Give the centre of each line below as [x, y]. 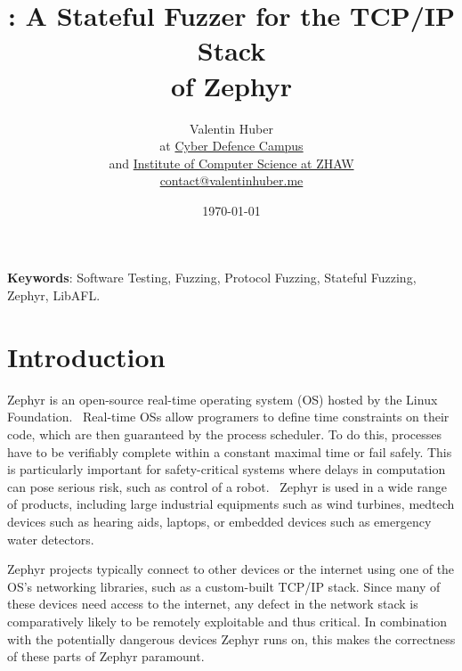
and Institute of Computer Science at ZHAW [231, 163]
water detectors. [51, 539]
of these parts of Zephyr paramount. [106, 656]
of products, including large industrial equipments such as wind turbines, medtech [231, 504]
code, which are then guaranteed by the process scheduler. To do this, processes [224, 434]
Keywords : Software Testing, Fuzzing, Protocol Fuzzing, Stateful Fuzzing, [212, 278]
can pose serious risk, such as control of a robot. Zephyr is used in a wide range [227, 486]
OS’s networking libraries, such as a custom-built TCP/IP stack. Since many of [224, 586]
